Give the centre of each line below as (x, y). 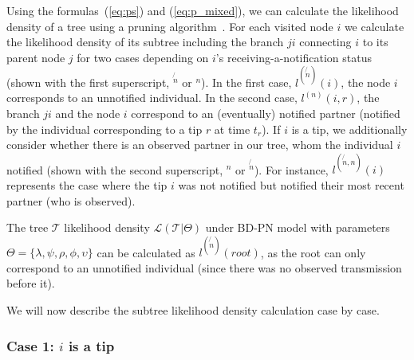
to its (375, 42)
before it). (31, 283)
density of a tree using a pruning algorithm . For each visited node (170, 26)
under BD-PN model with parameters (298, 227)
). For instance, (291, 169)
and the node (88, 113)
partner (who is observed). (71, 200)
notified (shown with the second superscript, (115, 169)
